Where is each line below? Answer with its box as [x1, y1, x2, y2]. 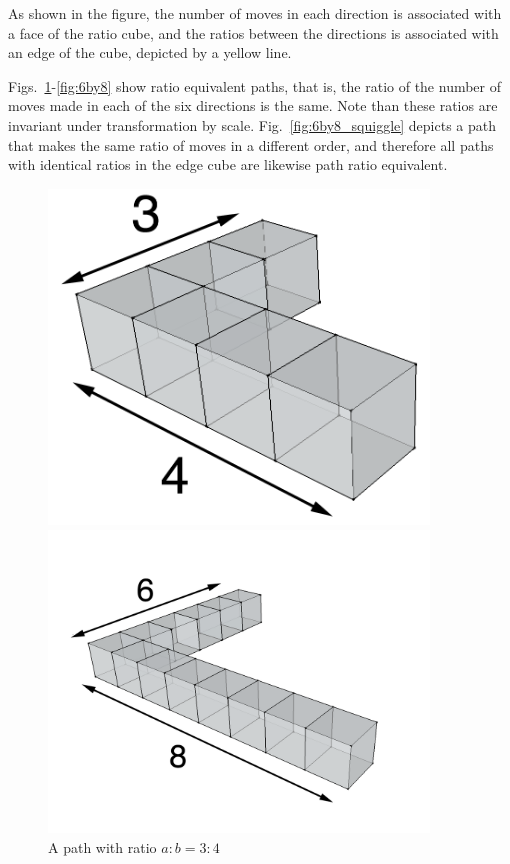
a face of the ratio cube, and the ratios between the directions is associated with [8, 22, 499, 43]
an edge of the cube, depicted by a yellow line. [8, 42, 292, 63]
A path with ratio [48, 836, 157, 857]
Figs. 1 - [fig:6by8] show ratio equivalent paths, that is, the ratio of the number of [8, 75, 502, 96]
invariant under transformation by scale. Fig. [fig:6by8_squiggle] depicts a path [8, 114, 497, 135]
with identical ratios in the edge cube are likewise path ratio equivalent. [8, 154, 448, 175]
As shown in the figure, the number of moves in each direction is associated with [8, 3, 502, 23]
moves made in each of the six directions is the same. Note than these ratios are [8, 95, 498, 116]
